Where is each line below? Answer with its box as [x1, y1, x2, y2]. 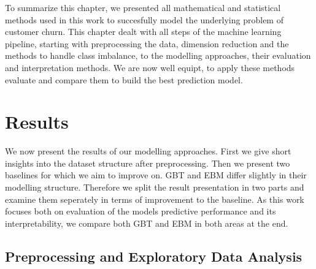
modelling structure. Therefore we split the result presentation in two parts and [5, 181, 304, 194]
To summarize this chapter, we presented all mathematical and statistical [5, 1, 281, 13]
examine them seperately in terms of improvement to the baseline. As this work [5, 192, 304, 205]
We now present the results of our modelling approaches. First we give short [5, 145, 291, 157]
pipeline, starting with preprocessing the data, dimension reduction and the [5, 37, 289, 50]
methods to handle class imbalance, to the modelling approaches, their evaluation [5, 49, 311, 62]
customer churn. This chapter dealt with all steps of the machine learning [5, 25, 282, 38]
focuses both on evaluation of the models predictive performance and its [5, 205, 276, 218]
